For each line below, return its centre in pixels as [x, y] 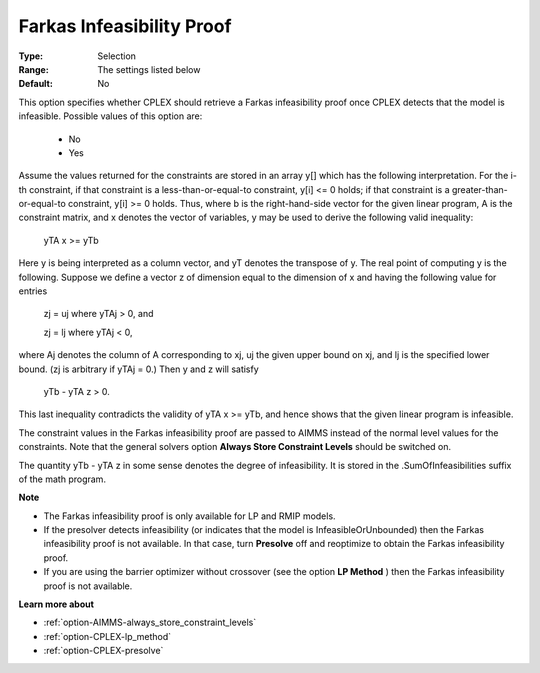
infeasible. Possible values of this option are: [110, 116]
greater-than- [480, 189]
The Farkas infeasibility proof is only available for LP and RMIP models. [189, 516]
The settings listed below [149, 69]
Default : [36, 84]
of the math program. [62, 479]
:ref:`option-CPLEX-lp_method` [107, 636]
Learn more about [56, 604]
